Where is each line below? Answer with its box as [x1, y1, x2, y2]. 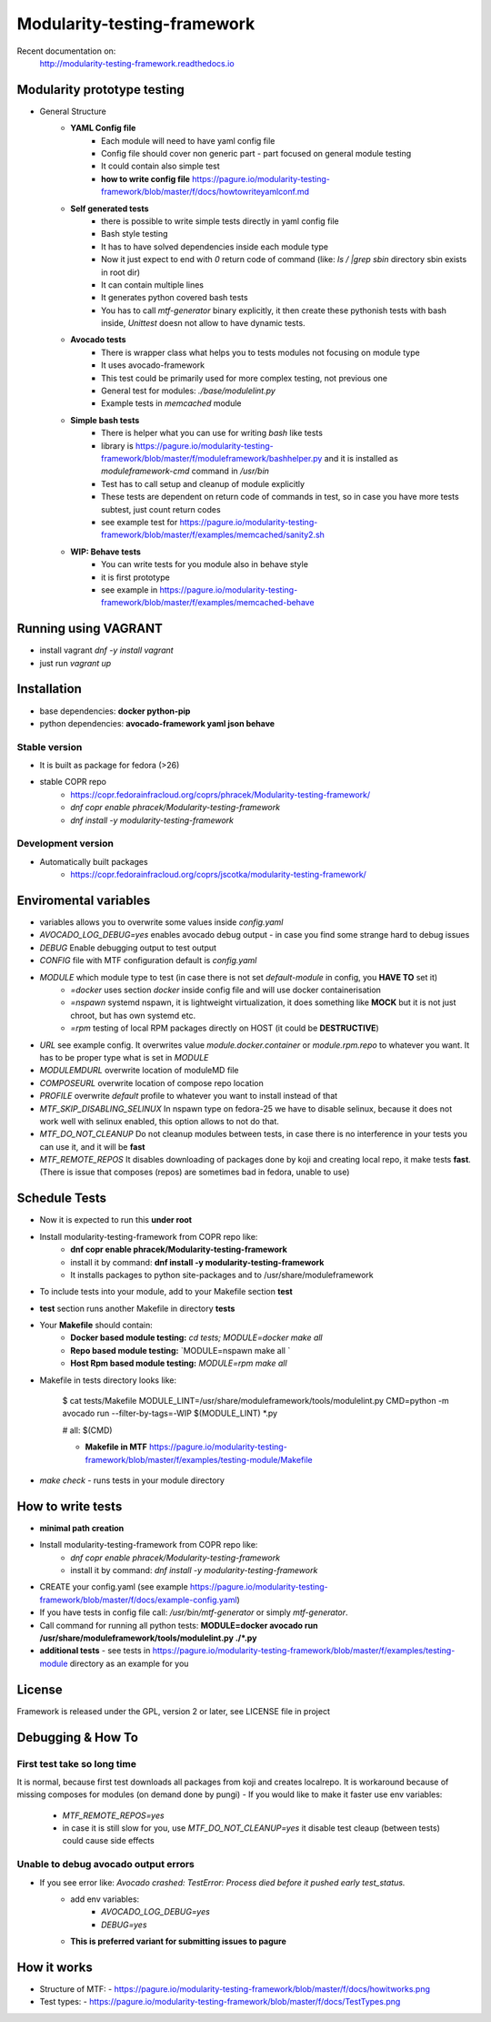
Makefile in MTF [85, 1441, 147, 1452]
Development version [16, 838, 114, 850]
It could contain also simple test [101, 160, 220, 172]
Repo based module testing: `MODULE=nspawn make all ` [70, 1345, 291, 1356]
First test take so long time [16, 1757, 136, 1770]
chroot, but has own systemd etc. [70, 1010, 195, 1021]
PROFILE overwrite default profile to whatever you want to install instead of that [39, 1091, 338, 1102]
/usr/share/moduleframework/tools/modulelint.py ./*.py [39, 1632, 257, 1643]
